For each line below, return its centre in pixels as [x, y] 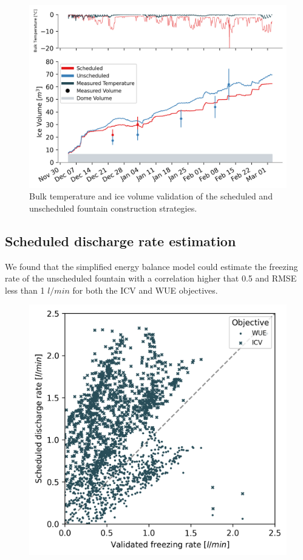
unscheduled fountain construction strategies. [113, 208]
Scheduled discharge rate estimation [121, 240]
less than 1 [25, 290]
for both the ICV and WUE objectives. [145, 290]
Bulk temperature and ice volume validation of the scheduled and [151, 196]
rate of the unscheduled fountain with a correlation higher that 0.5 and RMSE [151, 278]
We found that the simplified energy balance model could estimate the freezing [151, 266]
